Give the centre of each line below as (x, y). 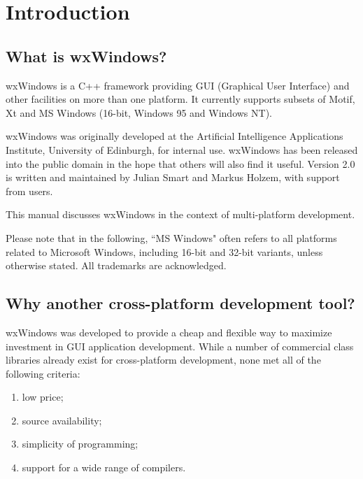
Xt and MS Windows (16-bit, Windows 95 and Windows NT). (139, 112)
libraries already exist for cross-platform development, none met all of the (163, 360)
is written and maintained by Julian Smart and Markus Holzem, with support (173, 177)
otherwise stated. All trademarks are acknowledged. (116, 265)
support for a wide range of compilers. (104, 467)
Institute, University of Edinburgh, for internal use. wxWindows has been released (182, 149)
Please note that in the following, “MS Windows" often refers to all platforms (171, 237)
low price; (43, 397)
